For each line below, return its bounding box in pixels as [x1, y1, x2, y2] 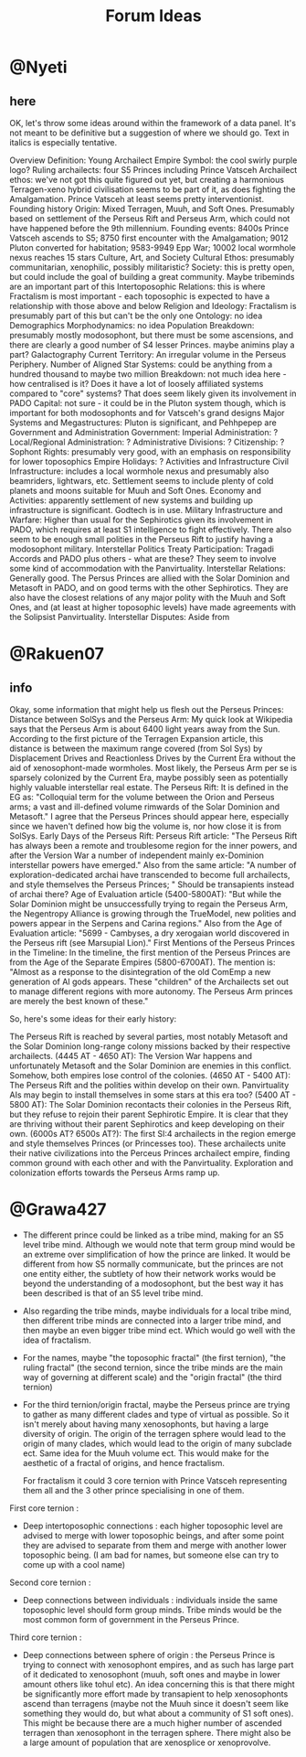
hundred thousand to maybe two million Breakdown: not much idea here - [9, 369, 287, 380]
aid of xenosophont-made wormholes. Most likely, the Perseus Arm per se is [9, 763, 298, 773]
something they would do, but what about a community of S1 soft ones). [22, 1708, 294, 1719]
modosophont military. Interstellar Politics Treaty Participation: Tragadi [9, 543, 274, 554]
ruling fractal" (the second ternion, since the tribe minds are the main [22, 1362, 283, 1373]
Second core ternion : [9, 1577, 91, 1588]
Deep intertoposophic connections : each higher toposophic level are [22, 1520, 283, 1531]
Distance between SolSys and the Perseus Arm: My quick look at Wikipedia [9, 714, 293, 724]
